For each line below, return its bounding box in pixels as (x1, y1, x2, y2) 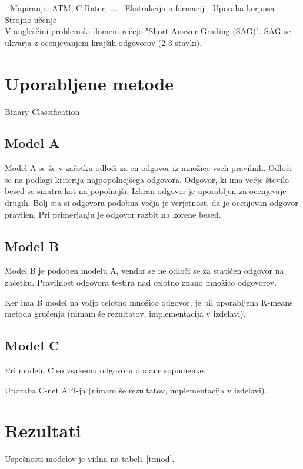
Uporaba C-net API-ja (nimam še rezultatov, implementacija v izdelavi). (5, 383, 267, 396)
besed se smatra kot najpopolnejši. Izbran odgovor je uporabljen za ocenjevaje (5, 185, 287, 197)
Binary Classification (5, 105, 80, 117)
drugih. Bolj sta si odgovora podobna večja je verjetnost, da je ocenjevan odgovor (5, 196, 298, 209)
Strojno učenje (5, 13, 57, 25)
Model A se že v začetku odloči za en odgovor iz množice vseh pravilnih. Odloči (5, 162, 292, 174)
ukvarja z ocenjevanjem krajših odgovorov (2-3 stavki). (5, 36, 202, 48)
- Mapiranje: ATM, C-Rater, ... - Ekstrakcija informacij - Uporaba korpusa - (5, 2, 280, 14)
